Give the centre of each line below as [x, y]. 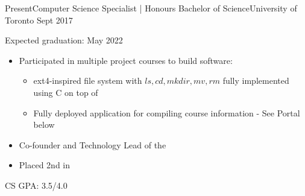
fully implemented [256, 81]
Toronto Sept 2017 [39, 20]
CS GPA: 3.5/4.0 [36, 185]
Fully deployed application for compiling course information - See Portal [167, 112]
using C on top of [66, 92]
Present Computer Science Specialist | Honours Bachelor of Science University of [151, 8]
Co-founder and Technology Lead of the [93, 144]
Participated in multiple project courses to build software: [126, 60]
